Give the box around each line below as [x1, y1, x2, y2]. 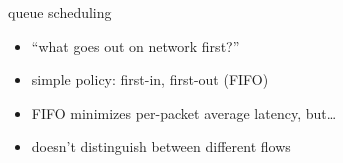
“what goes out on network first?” [31, 35, 240, 56]
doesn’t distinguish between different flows [31, 136, 291, 157]
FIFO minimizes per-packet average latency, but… [31, 102, 337, 123]
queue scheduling [8, 2, 112, 22]
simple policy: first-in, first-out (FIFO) [31, 69, 269, 90]
